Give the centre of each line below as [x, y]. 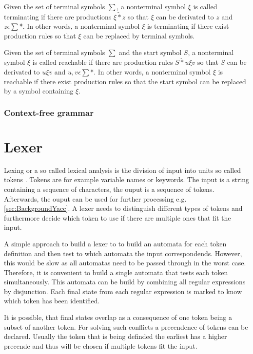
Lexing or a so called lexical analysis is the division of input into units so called [123, 170]
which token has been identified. [52, 301]
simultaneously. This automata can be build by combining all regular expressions [125, 282]
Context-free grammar [49, 112]
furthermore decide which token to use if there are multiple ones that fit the [117, 217]
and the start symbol [150, 52]
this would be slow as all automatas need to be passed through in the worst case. [125, 263]
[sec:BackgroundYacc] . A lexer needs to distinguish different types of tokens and [123, 208]
